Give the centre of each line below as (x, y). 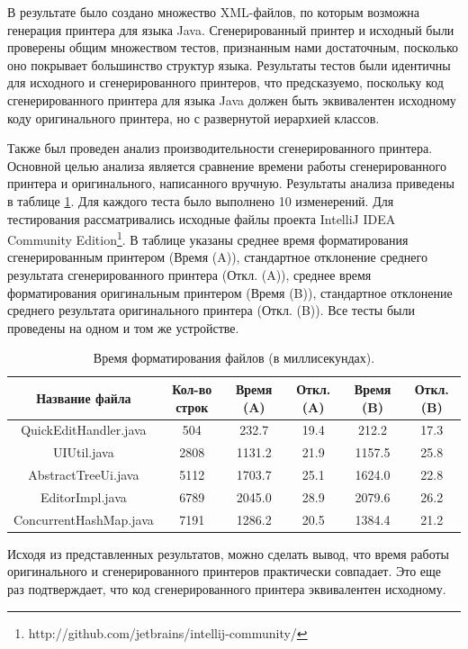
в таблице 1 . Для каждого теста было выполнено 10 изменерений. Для (201, 200)
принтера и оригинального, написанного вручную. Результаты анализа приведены (231, 183)
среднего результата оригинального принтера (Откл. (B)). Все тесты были (211, 310)
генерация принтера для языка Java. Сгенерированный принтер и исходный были (231, 29)
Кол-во (192, 388)
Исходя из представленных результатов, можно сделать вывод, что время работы (229, 553)
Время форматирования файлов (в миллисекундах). (234, 358)
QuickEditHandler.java (84, 430)
